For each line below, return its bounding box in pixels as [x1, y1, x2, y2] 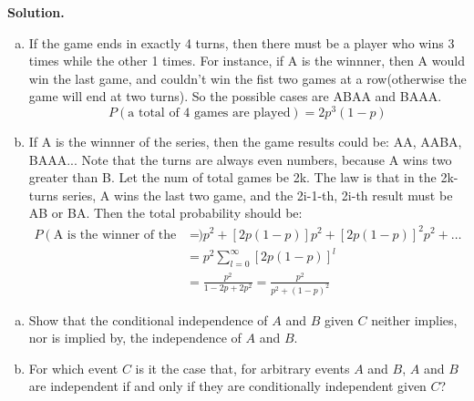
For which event [28, 358, 118, 377]
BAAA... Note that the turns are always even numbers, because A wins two [28, 149, 452, 169]
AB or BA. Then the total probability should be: [28, 203, 303, 222]
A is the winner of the [53, 228, 177, 242]
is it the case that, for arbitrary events [135, 358, 350, 377]
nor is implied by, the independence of [28, 328, 242, 347]
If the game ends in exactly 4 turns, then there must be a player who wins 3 [28, 33, 455, 52]
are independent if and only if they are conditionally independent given [28, 376, 427, 396]
